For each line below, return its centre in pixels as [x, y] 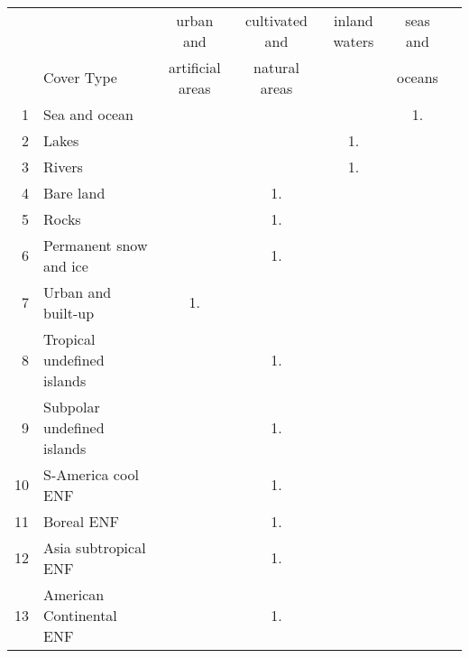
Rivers [63, 166]
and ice [66, 265]
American [74, 594]
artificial [194, 67]
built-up [69, 312]
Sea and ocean [89, 114]
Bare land [74, 192]
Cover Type [80, 78]
